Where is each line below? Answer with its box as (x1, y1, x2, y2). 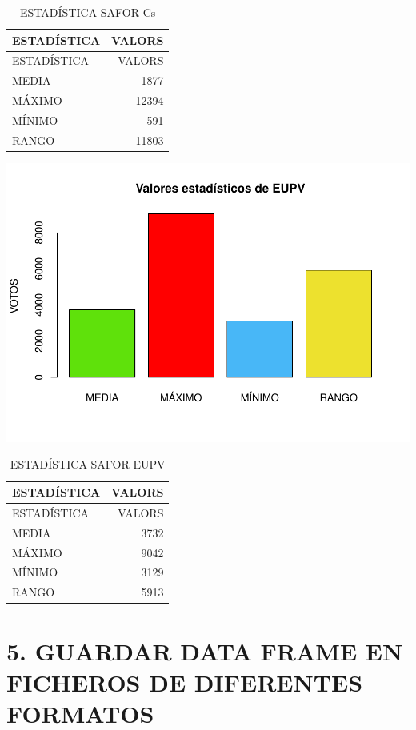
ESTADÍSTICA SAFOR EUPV (10, 456, 166, 473)
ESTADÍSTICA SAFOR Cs (20, 4, 156, 20)
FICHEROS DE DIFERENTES (6, 665, 363, 698)
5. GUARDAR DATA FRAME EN (6, 634, 403, 667)
